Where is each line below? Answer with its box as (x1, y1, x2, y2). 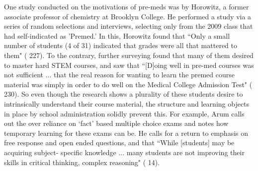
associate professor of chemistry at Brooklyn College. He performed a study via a (4, 11, 252, 21)
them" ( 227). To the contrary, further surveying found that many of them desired (4, 50, 254, 60)
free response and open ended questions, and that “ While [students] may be (4, 137, 235, 148)
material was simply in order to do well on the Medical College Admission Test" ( (4, 79, 253, 89)
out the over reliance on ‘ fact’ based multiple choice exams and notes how (4, 118, 229, 128)
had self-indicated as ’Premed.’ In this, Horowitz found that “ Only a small (4, 30, 230, 41)
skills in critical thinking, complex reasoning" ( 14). (4, 157, 160, 167)
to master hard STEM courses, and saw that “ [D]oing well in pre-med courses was (4, 59, 254, 70)
